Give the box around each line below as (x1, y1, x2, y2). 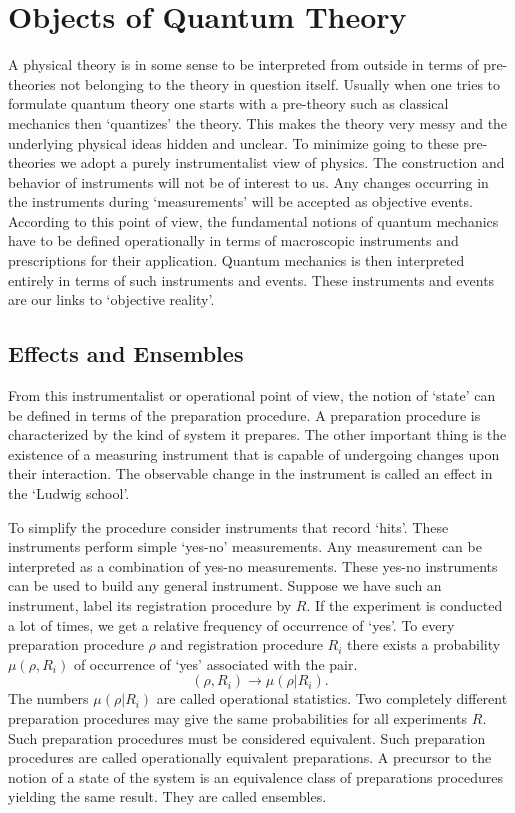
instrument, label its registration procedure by (8, 594, 292, 615)
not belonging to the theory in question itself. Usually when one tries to (60, 73, 501, 94)
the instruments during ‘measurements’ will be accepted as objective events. (8, 191, 473, 212)
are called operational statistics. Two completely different (156, 688, 508, 709)
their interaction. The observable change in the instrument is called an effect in (8, 463, 493, 484)
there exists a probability (347, 634, 501, 655)
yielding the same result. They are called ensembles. (8, 786, 327, 807)
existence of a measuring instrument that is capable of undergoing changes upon (8, 443, 500, 464)
